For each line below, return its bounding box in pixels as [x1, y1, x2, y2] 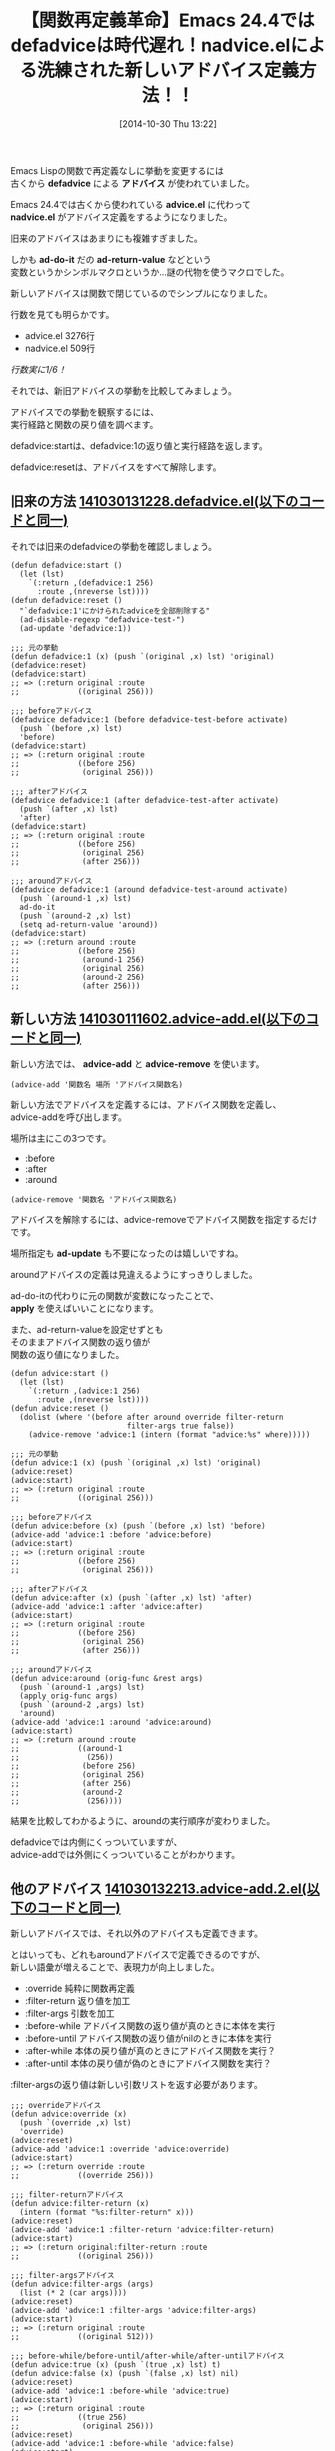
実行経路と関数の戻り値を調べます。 [10, 418, 159, 430]
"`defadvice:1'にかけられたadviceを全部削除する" [19, 606, 211, 616]
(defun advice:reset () [10, 1403, 110, 1413]
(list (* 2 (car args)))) [19, 2288, 128, 2298]
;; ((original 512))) [10, 2332, 155, 2342]
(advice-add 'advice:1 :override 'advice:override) [10, 2144, 230, 2155]
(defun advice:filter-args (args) [10, 2279, 155, 2290]
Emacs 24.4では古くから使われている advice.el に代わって [10, 198, 252, 210]
